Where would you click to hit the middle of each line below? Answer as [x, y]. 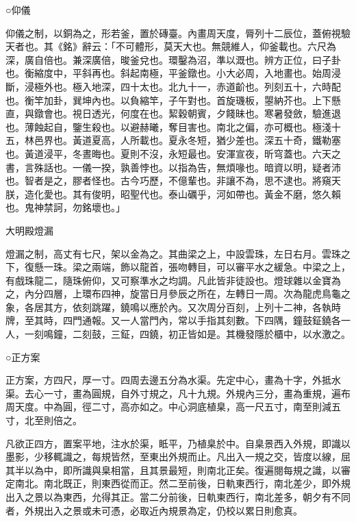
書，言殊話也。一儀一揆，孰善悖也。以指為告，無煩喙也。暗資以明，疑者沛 [173, 167]
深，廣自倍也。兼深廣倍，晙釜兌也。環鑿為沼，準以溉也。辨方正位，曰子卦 [173, 59]
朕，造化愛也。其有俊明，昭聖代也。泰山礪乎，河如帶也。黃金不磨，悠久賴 [173, 194]
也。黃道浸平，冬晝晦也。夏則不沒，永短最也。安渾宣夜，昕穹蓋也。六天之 [173, 153]
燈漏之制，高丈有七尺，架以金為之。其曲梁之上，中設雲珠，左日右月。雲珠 [173, 253]
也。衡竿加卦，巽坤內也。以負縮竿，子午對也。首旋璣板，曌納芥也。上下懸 [173, 100]
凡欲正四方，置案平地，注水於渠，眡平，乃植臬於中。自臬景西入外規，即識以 [178, 443]
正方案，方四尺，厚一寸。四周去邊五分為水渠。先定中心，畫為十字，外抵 [168, 380]
